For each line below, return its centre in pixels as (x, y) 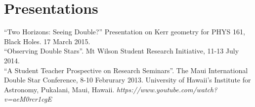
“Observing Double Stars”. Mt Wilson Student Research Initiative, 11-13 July (122, 51)
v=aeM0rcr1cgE (28, 99)
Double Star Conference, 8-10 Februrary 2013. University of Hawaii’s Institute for (127, 80)
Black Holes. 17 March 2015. (47, 41)
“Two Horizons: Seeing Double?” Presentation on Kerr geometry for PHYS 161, (125, 32)
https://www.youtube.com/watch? (167, 89)
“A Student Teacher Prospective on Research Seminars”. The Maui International (126, 70)
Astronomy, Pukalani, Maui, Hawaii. (59, 89)
